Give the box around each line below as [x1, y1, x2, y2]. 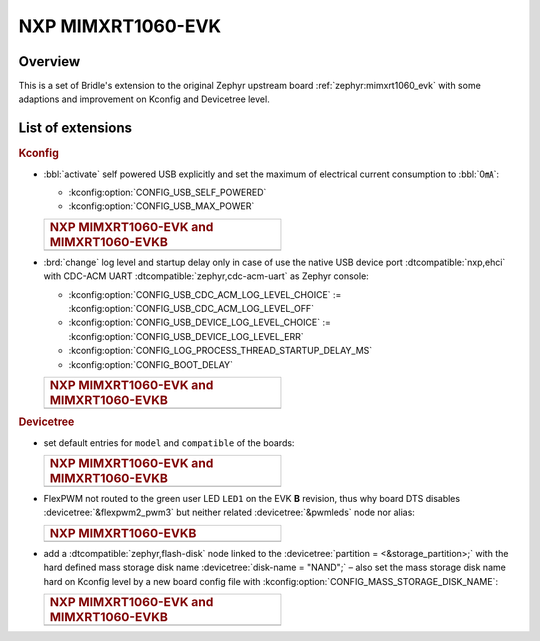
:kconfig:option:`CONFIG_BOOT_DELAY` [68, 358, 234, 370]
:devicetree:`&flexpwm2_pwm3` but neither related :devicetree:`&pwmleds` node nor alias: [43, 506, 415, 519]
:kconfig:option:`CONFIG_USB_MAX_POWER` [68, 200, 255, 212]
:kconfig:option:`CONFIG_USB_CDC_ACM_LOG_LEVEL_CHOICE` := [68, 288, 342, 300]
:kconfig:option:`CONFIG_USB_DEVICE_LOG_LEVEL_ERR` [68, 330, 304, 342]
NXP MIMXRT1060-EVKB [49, 525, 197, 541]
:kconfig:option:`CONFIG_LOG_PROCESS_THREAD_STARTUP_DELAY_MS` [68, 345, 373, 357]
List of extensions [18, 120, 133, 137]
